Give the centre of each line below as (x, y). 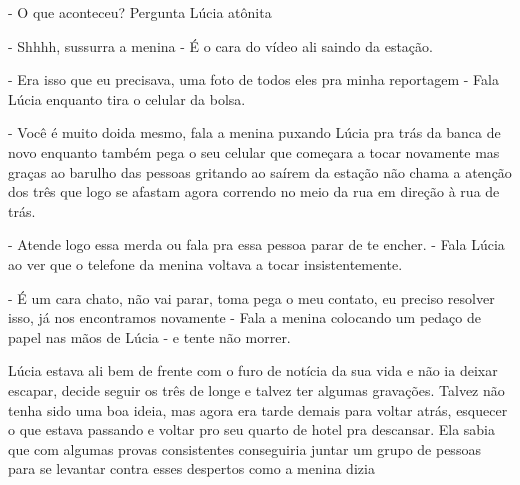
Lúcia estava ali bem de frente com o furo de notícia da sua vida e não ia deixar (253, 370)
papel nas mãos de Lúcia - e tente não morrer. (149, 336)
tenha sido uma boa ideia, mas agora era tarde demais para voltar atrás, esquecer (258, 409)
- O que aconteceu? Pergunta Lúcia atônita (140, 12)
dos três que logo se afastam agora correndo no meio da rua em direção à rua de (254, 191)
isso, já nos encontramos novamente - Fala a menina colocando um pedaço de (244, 317)
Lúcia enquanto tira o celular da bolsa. (127, 98)
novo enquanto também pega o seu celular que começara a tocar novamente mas (254, 151)
